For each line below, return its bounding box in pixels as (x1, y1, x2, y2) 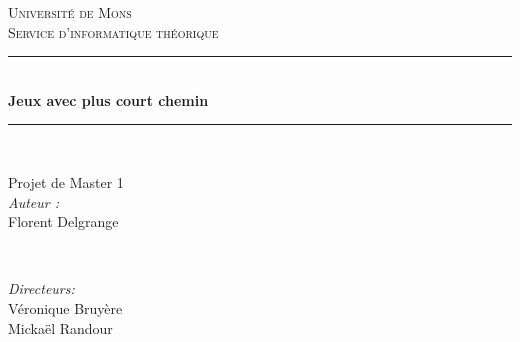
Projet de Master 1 (8, 171, 124, 192)
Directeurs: (8, 278, 75, 299)
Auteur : (8, 191, 60, 212)
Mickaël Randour (8, 317, 113, 338)
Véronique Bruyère (8, 297, 123, 318)
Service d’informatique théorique (8, 21, 219, 42)
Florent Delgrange (8, 211, 119, 232)
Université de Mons (8, 2, 132, 22)
